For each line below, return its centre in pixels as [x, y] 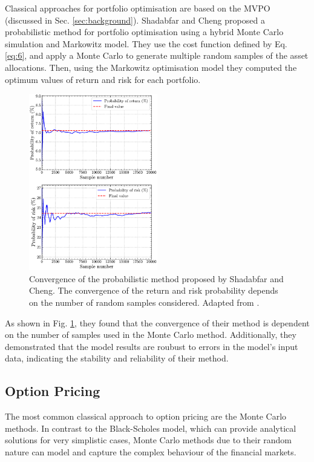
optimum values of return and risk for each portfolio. [103, 79]
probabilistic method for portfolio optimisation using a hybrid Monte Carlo [144, 32]
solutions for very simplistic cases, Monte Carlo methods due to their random [148, 440]
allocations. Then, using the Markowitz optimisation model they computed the [151, 67]
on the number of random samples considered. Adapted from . [144, 302]
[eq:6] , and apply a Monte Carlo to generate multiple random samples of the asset [157, 55]
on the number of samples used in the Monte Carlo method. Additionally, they [151, 335]
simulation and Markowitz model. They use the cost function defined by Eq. [146, 43]
